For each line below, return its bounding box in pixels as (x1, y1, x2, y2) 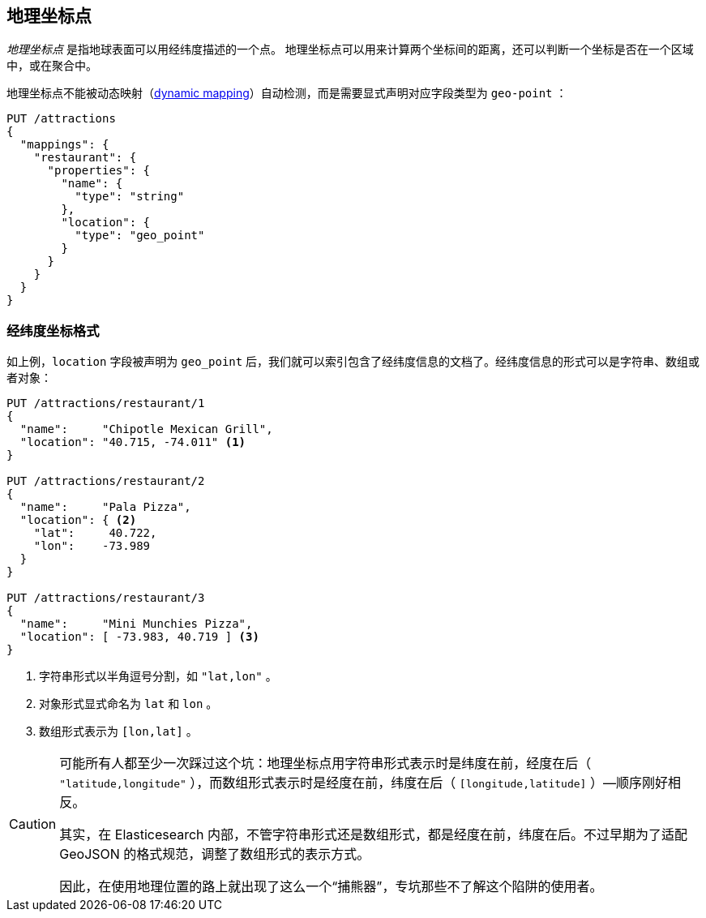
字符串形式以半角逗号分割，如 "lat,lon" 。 (39, 669, 277, 684)
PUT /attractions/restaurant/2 (6, 474, 205, 488)
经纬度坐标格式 (6, 322, 100, 339)
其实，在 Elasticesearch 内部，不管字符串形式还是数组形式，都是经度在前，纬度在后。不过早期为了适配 (59, 826, 688, 843)
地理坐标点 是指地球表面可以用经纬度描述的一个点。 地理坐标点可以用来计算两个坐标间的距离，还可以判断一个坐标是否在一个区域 (6, 42, 694, 57)
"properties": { (47, 164, 151, 178)
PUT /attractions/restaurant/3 (6, 591, 205, 605)
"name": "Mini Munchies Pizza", (19, 617, 253, 631)
